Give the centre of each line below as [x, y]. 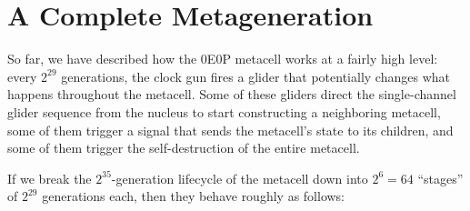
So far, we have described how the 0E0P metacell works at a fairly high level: [223, 59]
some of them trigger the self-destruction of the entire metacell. [184, 148]
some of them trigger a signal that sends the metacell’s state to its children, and [230, 130]
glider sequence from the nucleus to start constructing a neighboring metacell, [224, 111]
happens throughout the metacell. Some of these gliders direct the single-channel [232, 94]
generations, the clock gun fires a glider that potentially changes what [255, 76]
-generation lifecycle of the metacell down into [240, 178]
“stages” [440, 178]
